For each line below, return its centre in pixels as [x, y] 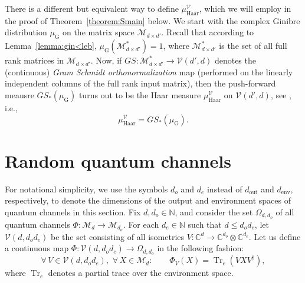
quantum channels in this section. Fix [73, 212]
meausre [19, 94]
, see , [281, 94]
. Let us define [275, 236]
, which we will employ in [245, 8]
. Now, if [106, 60]
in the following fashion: [201, 248]
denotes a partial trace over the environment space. [141, 273]
